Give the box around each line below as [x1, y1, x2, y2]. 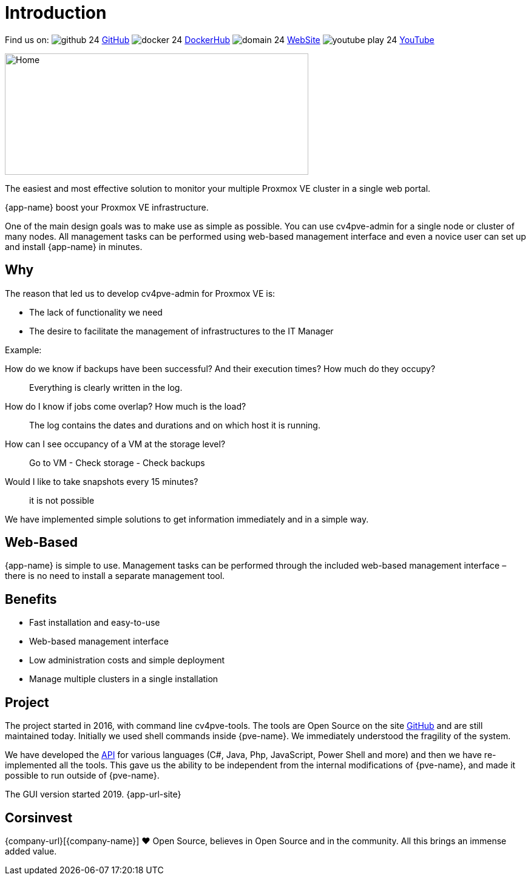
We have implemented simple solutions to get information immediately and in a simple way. [5, 513, 369, 524]
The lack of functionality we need [29, 306, 163, 317]
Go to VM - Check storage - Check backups [29, 457, 205, 468]
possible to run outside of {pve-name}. [5, 770, 160, 781]
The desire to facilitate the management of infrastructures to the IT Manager [29, 325, 334, 336]
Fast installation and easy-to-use [29, 617, 160, 628]
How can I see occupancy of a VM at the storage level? [5, 438, 226, 449]
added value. [5, 845, 57, 856]
